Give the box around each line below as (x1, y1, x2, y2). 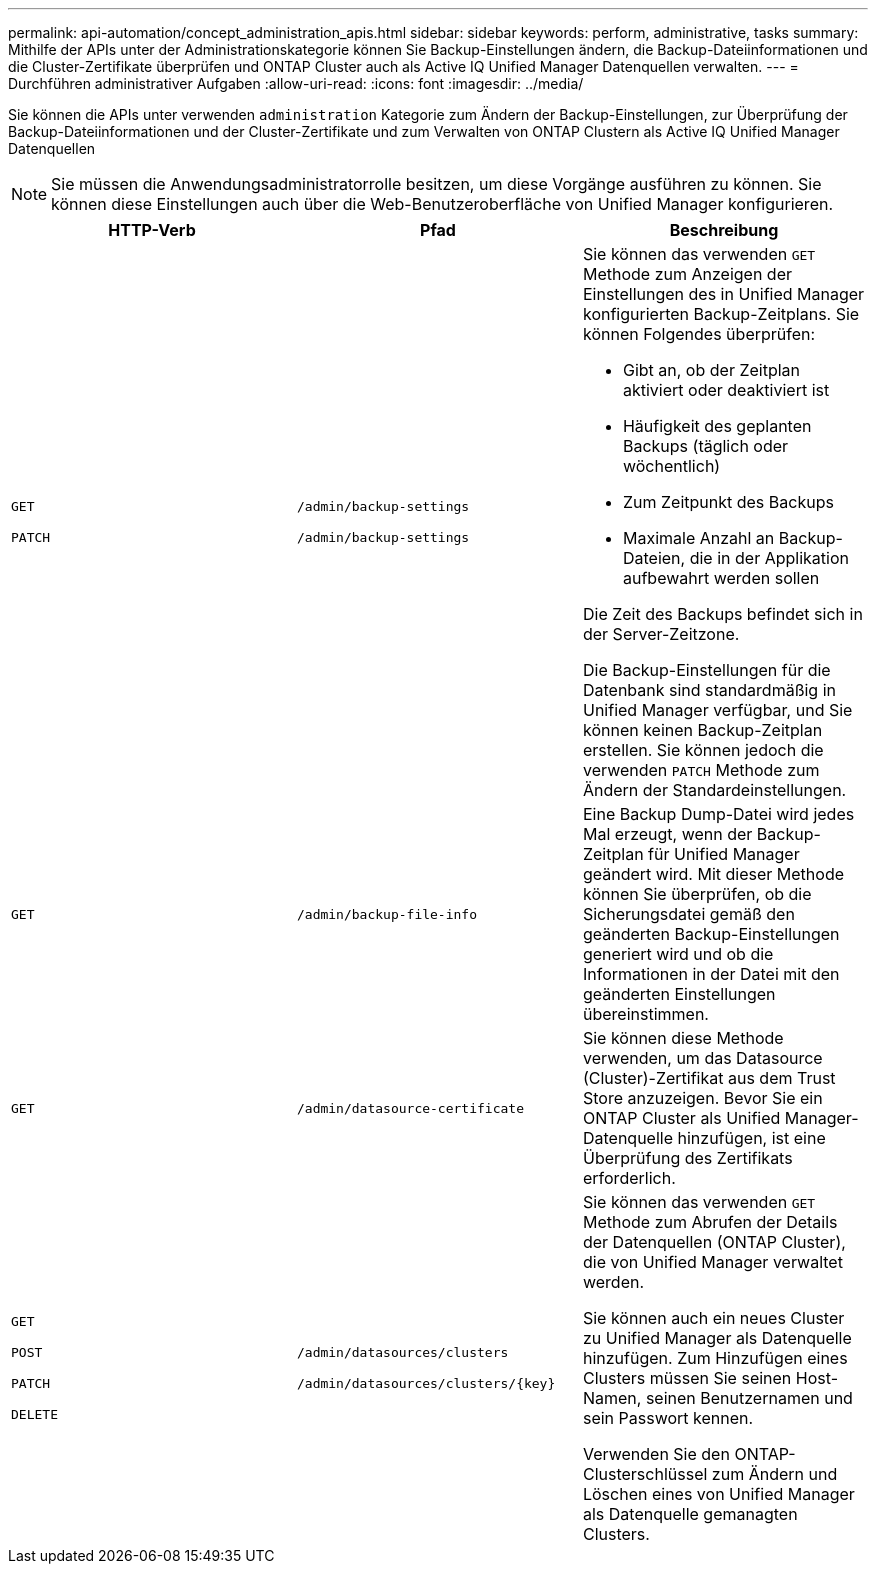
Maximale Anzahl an (622, 528, 775, 548)
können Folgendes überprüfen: (582, 324, 816, 344)
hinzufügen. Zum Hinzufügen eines (582, 1348, 848, 1368)
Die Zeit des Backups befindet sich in (582, 604, 863, 624)
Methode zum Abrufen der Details (582, 1212, 838, 1232)
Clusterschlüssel (582, 1464, 708, 1484)
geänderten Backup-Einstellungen (582, 924, 840, 944)
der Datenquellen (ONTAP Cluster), (582, 1232, 846, 1252)
